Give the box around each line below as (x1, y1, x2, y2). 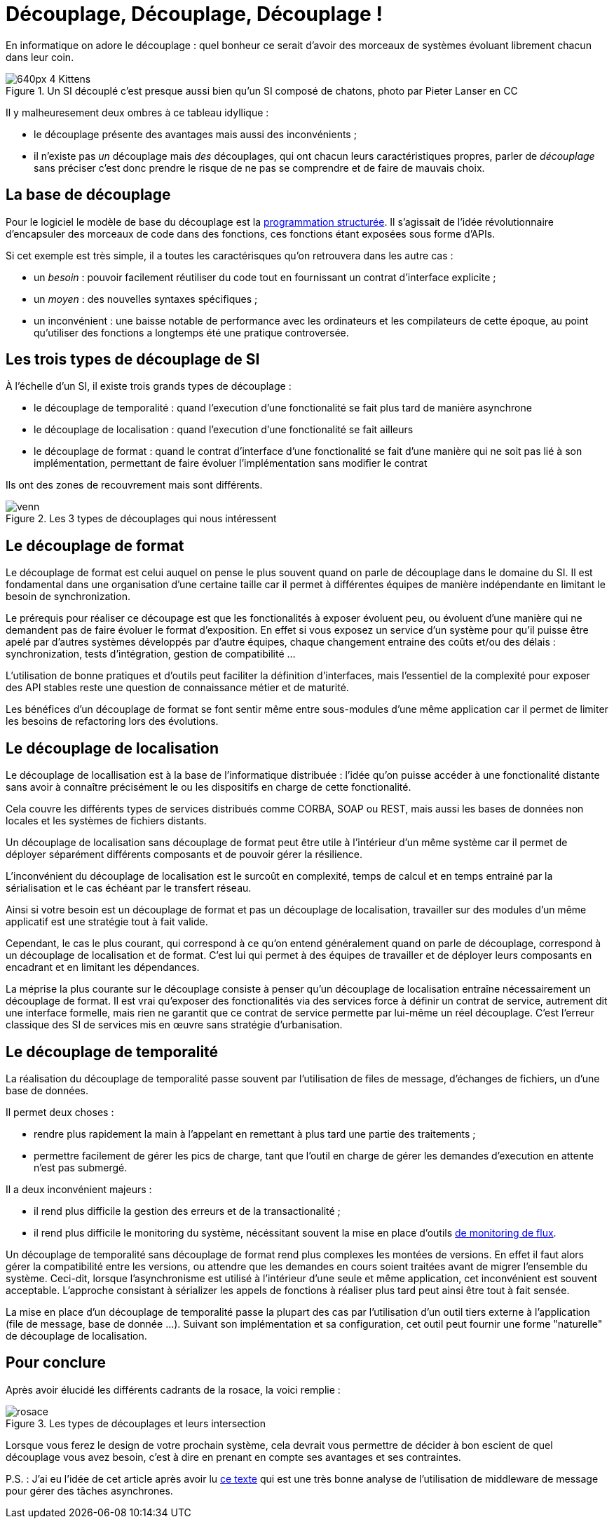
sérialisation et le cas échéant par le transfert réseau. (6, 882, 252, 894)
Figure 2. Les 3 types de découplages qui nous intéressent (6, 512, 277, 525)
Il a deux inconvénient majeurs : (6, 1183, 152, 1195)
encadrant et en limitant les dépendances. (6, 961, 200, 974)
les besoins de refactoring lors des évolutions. (6, 715, 219, 728)
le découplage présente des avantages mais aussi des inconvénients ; (34, 128, 357, 140)
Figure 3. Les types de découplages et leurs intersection (6, 1417, 266, 1429)
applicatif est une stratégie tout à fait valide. (6, 916, 208, 928)
